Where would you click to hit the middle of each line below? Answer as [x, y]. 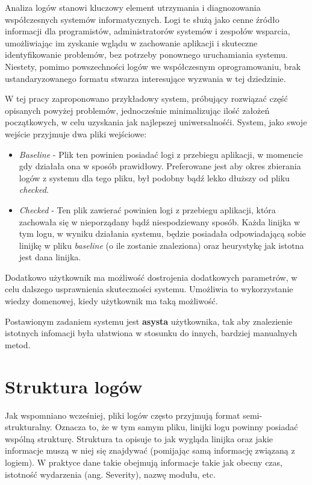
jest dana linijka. [50, 257]
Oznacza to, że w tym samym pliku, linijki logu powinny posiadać [176, 427]
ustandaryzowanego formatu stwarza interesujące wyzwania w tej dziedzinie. [145, 78]
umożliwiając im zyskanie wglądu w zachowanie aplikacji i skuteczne [131, 42]
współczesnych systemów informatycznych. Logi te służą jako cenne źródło [142, 19]
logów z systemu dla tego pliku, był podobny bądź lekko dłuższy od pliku [154, 177]
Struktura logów [74, 386]
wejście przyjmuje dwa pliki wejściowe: [76, 133]
